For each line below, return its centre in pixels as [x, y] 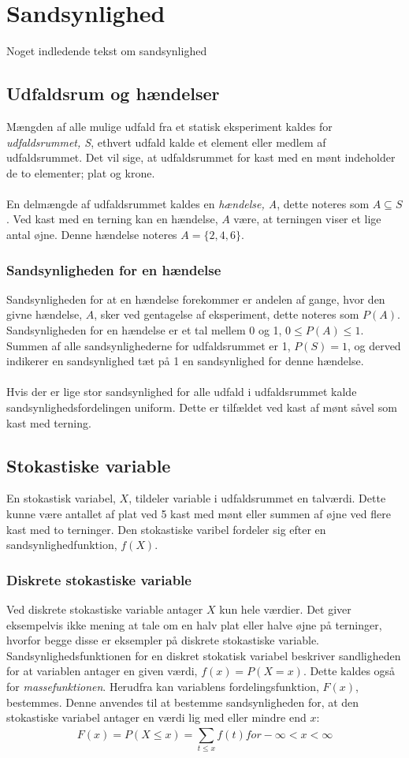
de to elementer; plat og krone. [81, 172]
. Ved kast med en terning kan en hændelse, [112, 219]
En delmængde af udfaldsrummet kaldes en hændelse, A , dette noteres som [188, 203]
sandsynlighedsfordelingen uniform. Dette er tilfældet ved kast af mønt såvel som [202, 407]
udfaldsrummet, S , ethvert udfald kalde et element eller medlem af [166, 142]
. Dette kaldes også [349, 671]
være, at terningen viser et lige [307, 219]
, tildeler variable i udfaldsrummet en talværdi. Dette [257, 498]
